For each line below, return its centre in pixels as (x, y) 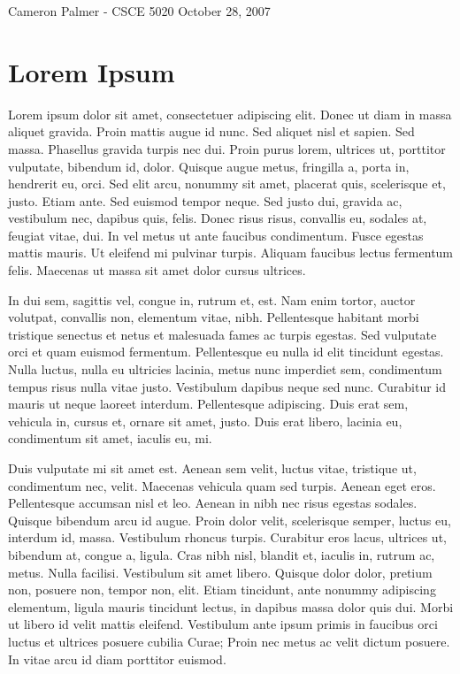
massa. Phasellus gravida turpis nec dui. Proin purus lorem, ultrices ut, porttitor (227, 148)
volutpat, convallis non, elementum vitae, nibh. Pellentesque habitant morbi (214, 317)
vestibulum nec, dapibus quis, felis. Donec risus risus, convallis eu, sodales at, (218, 218)
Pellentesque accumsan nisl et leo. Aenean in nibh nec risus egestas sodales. (213, 503)
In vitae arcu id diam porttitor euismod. (117, 659)
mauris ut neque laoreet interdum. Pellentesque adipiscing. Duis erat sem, (208, 404)
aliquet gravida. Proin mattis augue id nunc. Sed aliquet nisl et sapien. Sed (211, 131)
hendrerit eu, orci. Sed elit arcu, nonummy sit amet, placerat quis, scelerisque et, (227, 184)
